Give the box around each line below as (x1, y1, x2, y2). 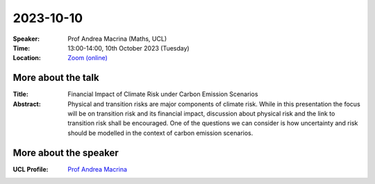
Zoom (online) (67, 54, 108, 62)
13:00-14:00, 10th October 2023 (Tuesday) (67, 44, 190, 52)
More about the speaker (12, 147, 119, 158)
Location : (12, 54, 41, 62)
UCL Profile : (12, 165, 49, 173)
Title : (12, 90, 29, 98)
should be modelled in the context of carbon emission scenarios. (67, 129, 253, 137)
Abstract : (12, 100, 41, 108)
